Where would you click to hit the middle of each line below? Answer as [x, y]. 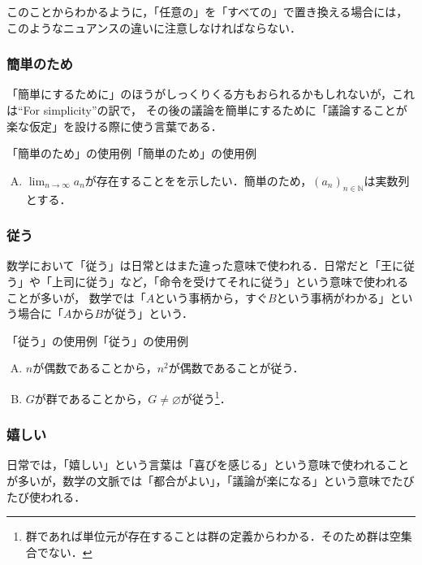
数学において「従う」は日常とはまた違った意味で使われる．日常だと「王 [199, 265]
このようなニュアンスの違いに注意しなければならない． [154, 27]
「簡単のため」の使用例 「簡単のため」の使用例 [131, 153]
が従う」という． [149, 313]
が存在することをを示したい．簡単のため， [198, 180]
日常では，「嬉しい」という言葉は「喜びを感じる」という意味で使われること [208, 465]
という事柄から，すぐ [211, 297]
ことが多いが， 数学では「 [76, 297]
